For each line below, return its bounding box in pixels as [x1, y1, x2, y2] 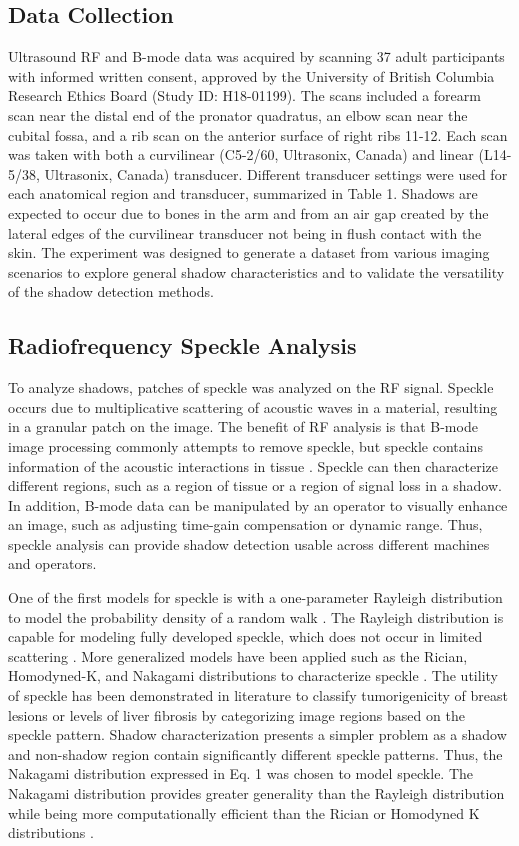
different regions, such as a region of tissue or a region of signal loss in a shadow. [8, 475, 502, 496]
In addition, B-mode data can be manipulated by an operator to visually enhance [8, 494, 508, 515]
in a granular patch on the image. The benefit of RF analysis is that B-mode [8, 416, 478, 437]
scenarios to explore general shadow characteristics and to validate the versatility [8, 261, 505, 282]
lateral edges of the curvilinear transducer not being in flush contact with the [8, 222, 482, 243]
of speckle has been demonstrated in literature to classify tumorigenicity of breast [8, 685, 508, 706]
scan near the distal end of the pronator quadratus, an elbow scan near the [8, 104, 468, 125]
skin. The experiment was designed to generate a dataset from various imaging [8, 242, 490, 263]
